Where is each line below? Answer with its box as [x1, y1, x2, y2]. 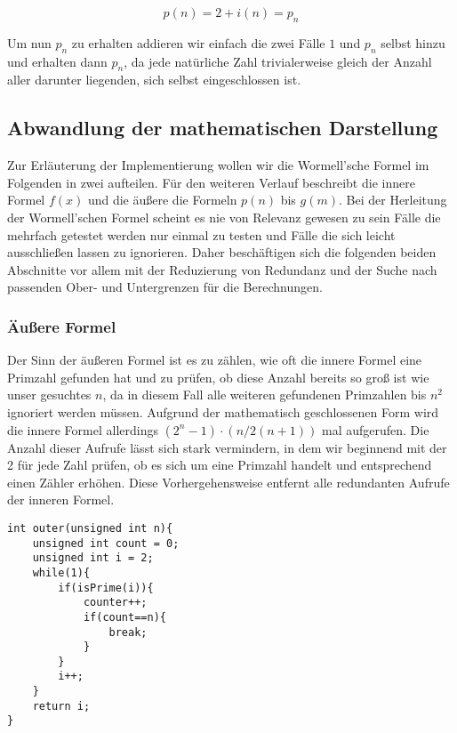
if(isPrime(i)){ [58, 581, 154, 594]
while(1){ [32, 566, 91, 579]
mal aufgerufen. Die [321, 420, 429, 439]
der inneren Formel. [7, 490, 115, 509]
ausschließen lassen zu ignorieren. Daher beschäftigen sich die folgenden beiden [7, 243, 437, 262]
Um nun [7, 33, 52, 52]
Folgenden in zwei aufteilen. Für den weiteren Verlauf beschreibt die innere [7, 173, 415, 191]
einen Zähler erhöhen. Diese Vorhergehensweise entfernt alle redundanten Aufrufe [7, 472, 450, 491]
